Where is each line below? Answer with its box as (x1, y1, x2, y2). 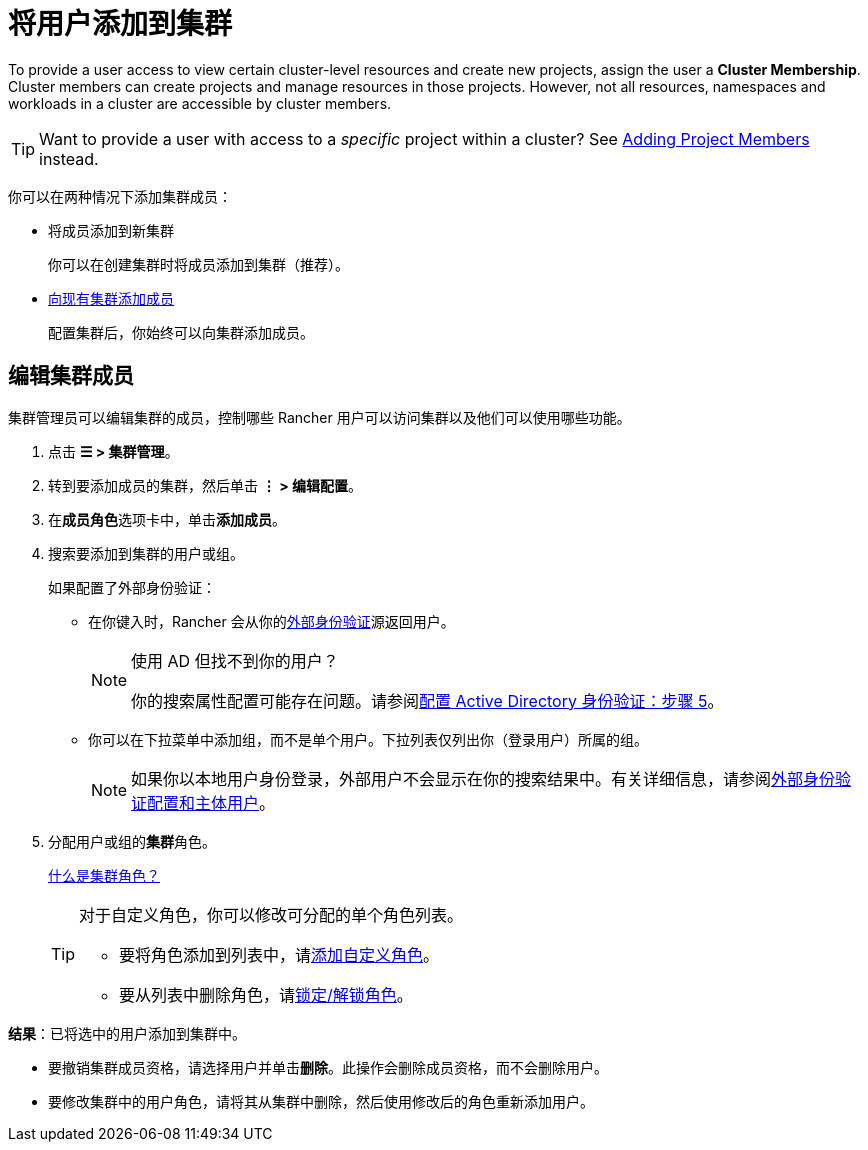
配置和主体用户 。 (147, 792, 276, 813)
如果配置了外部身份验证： (48, 578, 216, 596)
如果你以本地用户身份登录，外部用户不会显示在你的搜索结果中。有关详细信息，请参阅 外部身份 (131, 768, 836, 789)
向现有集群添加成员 (48, 289, 174, 307)
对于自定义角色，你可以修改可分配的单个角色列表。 (79, 904, 464, 925)
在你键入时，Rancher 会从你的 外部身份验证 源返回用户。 (88, 612, 455, 630)
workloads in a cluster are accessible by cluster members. (8, 94, 392, 112)
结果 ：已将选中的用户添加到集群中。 (8, 1024, 246, 1042)
